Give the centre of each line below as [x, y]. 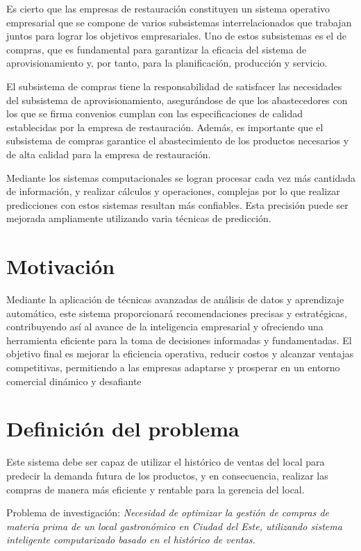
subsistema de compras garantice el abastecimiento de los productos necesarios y [178, 141]
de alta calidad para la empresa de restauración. [109, 154]
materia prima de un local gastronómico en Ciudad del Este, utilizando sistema [174, 526]
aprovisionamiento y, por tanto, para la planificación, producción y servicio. [167, 63]
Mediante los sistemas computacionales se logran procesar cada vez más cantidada [181, 177]
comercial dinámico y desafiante [74, 381]
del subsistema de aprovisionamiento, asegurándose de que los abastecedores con [177, 100]
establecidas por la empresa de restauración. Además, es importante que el [165, 127]
